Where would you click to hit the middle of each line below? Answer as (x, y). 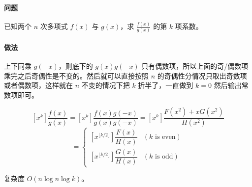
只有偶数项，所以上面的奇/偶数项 (195, 66)
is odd (164, 157)
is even (165, 137)
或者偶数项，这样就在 (38, 85)
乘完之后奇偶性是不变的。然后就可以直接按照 (76, 75)
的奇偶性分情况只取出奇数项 (202, 75)
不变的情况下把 (106, 85)
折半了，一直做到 (166, 85)
